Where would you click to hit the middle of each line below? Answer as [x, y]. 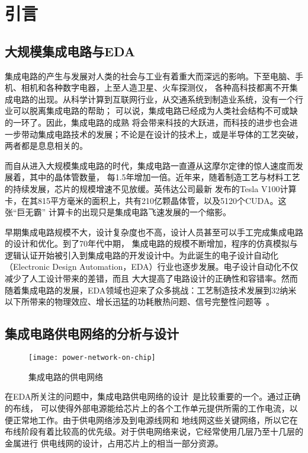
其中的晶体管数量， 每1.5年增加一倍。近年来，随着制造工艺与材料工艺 [165, 177]
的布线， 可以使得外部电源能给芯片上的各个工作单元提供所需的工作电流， [147, 408]
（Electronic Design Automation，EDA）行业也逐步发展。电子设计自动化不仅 [152, 267]
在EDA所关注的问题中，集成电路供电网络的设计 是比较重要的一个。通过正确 [153, 396]
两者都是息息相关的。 [46, 146]
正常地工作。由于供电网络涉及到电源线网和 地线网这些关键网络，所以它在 [155, 419]
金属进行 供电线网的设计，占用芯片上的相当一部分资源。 [114, 443]
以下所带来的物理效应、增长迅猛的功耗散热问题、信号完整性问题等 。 [139, 302]
